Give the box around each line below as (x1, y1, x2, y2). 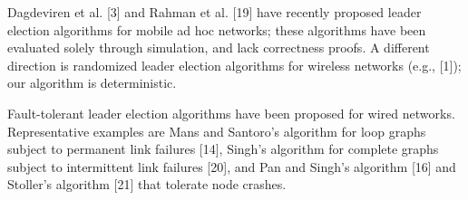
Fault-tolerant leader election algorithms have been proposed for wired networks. (7, 103, 455, 122)
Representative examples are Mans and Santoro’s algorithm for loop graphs (7, 121, 426, 140)
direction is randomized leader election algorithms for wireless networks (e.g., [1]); (7, 55, 462, 74)
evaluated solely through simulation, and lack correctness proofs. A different (7, 38, 430, 57)
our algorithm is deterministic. (7, 73, 177, 92)
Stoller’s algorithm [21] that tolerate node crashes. (7, 175, 287, 194)
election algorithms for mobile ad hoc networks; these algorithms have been (7, 20, 426, 39)
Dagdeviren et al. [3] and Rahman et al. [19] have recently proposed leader (7, 3, 422, 21)
